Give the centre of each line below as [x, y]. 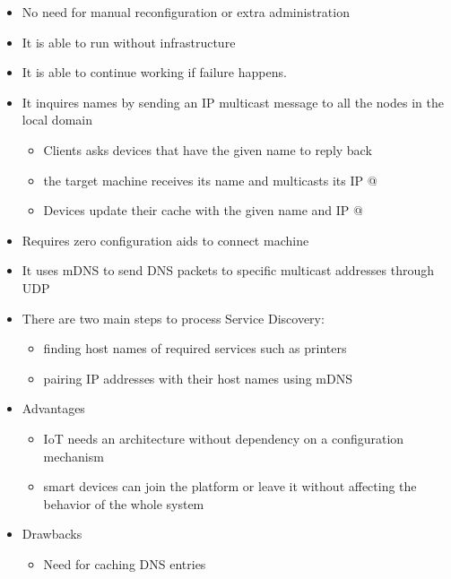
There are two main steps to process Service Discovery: [173, 318]
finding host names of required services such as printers [195, 348]
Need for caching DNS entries [125, 563]
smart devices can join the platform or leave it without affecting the [230, 486]
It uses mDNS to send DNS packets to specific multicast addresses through [228, 270]
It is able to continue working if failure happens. [154, 72]
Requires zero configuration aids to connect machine [165, 240]
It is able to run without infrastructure [129, 42]
